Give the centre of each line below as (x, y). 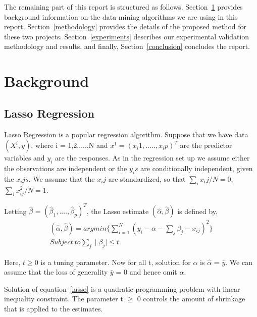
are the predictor (206, 145)
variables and (24, 158)
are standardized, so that (147, 178)
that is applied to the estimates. (54, 308)
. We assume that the (62, 178)
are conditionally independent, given (197, 168)
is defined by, (197, 211)
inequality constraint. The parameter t (64, 299)
